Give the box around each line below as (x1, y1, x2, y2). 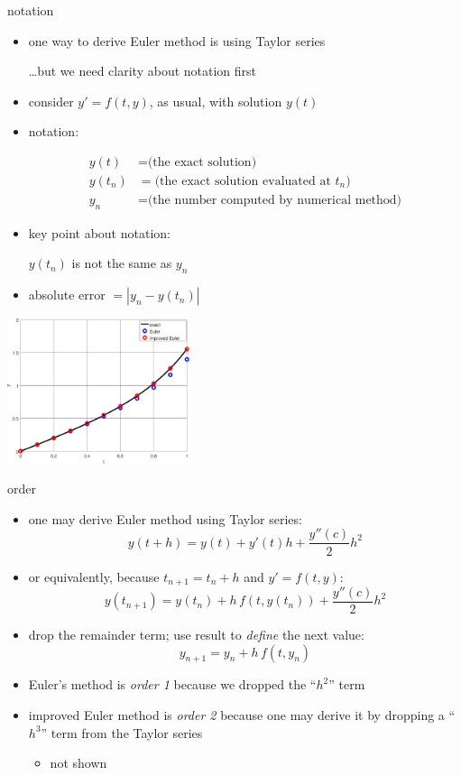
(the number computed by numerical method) (147, 194, 402, 208)
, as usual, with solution (149, 91, 282, 110)
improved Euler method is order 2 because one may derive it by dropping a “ (28, 706, 456, 724)
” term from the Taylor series (41, 723, 203, 742)
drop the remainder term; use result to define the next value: (28, 625, 364, 644)
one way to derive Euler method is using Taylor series (28, 31, 326, 50)
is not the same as (71, 254, 172, 272)
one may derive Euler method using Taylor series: (28, 509, 302, 528)
